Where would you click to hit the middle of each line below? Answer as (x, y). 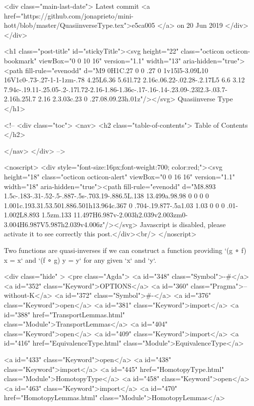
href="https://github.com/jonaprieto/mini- (69, 15)
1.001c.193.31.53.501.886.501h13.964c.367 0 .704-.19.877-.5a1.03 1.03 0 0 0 (114, 205)
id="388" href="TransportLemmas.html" (64, 314)
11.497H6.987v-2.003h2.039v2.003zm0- (131, 215)
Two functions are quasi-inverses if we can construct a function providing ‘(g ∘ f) (125, 250)
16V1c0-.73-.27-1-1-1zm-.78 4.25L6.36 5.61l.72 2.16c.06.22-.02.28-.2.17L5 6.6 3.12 (125, 80)
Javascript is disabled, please (183, 224)
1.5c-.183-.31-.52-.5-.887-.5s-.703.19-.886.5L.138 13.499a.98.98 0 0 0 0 (106, 196)
